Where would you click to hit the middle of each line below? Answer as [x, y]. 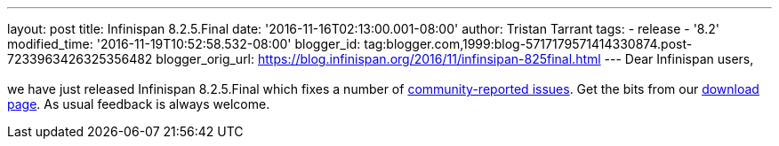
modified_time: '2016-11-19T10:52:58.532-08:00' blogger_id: [184, 44]
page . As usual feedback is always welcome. [139, 104]
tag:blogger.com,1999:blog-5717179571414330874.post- [528, 44]
